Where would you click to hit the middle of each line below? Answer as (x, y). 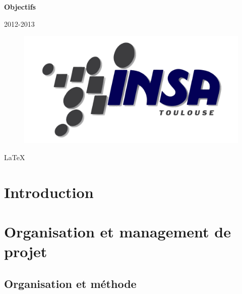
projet (26, 251)
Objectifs (20, 7)
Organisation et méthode (70, 283)
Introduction (49, 192)
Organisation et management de (117, 231)
